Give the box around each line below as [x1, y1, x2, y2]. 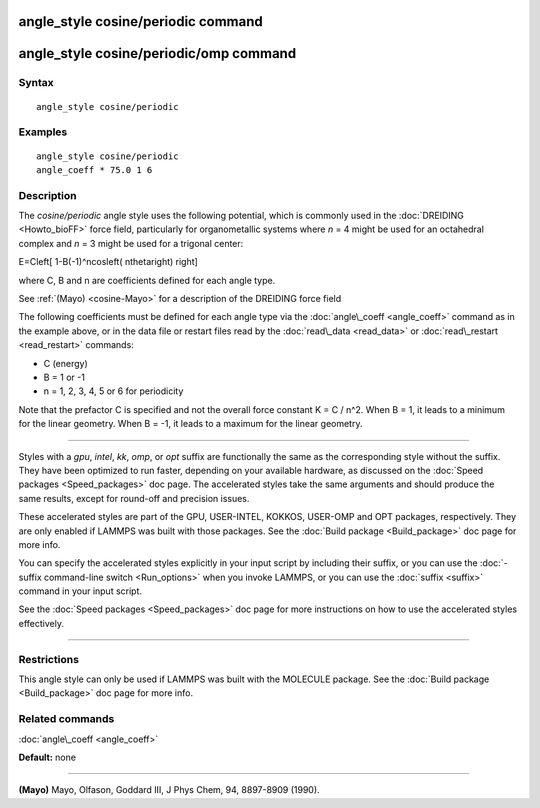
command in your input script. [18, 585, 143, 597]
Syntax [18, 76, 54, 90]
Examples [18, 125, 68, 139]
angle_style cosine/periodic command [18, 13, 264, 30]
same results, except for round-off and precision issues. [18, 492, 250, 504]
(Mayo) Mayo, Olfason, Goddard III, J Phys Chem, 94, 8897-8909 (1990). [18, 784, 320, 796]
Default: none [18, 751, 77, 763]
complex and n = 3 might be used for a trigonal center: [18, 237, 244, 249]
